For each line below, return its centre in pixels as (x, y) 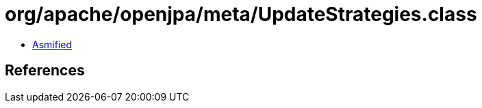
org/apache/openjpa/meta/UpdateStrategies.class (241, 14)
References (45, 71)
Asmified (52, 44)
